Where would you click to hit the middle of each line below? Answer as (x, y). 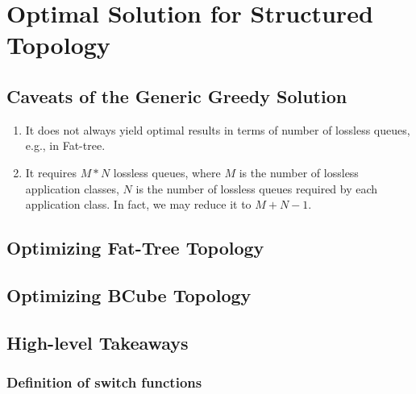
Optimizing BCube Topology (129, 294)
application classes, (72, 188)
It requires (51, 172)
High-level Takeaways (98, 342)
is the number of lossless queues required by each (257, 188)
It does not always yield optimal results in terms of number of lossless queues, (218, 129)
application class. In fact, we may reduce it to (138, 204)
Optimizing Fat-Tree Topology (135, 248)
